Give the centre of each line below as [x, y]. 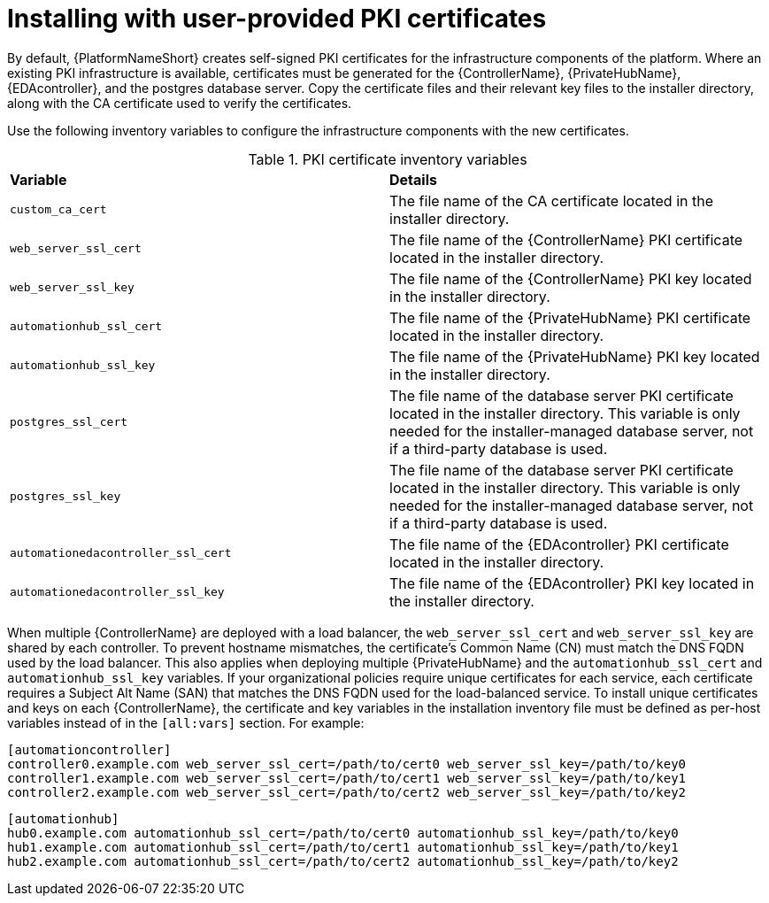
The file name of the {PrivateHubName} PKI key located [575, 356]
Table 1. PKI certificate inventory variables [388, 159]
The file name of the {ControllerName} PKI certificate [566, 239]
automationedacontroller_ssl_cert [121, 553]
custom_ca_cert [58, 210]
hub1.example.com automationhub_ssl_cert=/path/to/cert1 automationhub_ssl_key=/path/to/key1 [343, 847]
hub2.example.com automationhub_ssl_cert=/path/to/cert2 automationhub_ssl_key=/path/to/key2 [343, 861]
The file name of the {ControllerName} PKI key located [571, 278]
